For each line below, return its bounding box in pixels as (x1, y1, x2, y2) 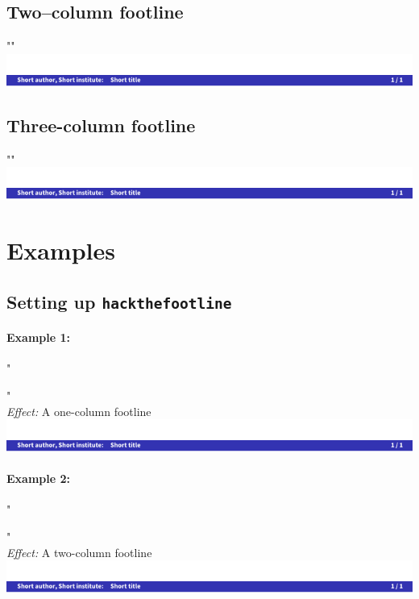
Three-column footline (6, 112, 196, 137)
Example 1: (6, 329, 70, 346)
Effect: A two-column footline (6, 543, 152, 560)
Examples (6, 233, 115, 266)
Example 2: (6, 470, 70, 487)
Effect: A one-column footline (6, 402, 151, 419)
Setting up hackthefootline (6, 289, 232, 314)
